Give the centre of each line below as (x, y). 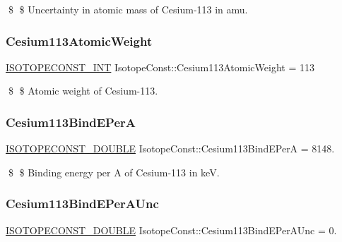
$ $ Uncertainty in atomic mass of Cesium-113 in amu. (128, 9)
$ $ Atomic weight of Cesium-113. (83, 91)
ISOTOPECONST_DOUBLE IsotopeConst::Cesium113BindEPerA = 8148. (170, 149)
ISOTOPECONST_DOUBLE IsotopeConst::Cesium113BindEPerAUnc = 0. (171, 230)
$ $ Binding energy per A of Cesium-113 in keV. (114, 172)
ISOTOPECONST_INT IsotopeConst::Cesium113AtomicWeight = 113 (160, 67)
